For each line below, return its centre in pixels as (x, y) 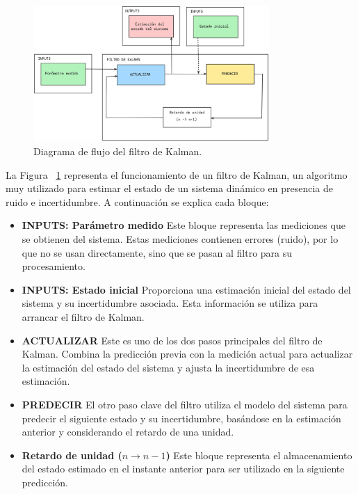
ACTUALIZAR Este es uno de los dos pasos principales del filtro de (172, 340)
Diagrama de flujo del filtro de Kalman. (118, 151)
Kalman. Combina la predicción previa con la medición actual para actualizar (187, 354)
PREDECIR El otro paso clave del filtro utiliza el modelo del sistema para (185, 404)
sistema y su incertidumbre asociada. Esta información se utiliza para (170, 303)
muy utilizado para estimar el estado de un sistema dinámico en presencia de (170, 188)
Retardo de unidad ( (72, 455)
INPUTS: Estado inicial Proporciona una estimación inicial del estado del (186, 289)
